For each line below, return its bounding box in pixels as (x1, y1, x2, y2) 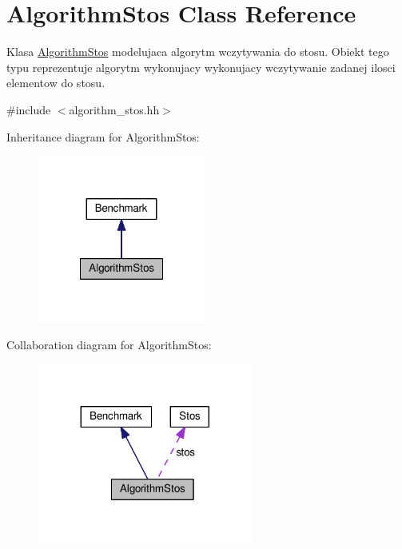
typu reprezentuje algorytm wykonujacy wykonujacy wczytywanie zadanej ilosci (6, 58, 396, 75)
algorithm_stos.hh (69, 101, 160, 117)
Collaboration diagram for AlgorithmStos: (6, 336, 212, 352)
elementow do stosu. (6, 74, 105, 91)
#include (6, 101, 51, 117)
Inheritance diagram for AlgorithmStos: (6, 128, 200, 145)
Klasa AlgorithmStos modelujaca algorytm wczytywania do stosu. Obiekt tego (6, 43, 389, 60)
